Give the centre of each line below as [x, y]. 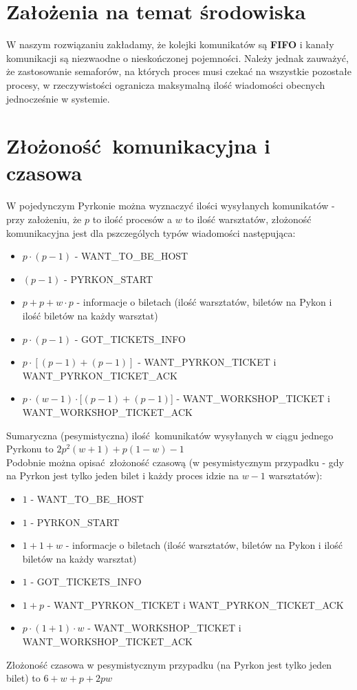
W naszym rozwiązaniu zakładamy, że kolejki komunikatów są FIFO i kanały [170, 44]
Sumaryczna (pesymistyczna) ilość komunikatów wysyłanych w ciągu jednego [170, 435]
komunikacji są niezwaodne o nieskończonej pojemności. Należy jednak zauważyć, [177, 57]
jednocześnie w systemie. [58, 98]
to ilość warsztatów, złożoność [248, 219]
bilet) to [23, 678]
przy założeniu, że [44, 219]
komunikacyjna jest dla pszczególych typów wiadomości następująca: [151, 232]
